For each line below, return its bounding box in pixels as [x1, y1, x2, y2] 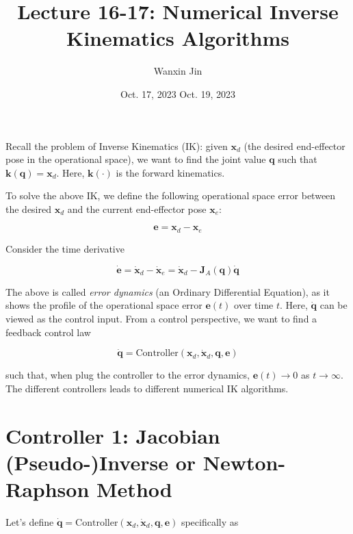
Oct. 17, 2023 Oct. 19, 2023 [120, 86, 235, 101]
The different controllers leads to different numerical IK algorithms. [5, 381, 289, 395]
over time [234, 298, 274, 312]
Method [96, 475, 172, 503]
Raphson [5, 475, 90, 503]
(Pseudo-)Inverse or [5, 448, 196, 476]
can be [319, 298, 348, 312]
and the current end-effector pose [67, 201, 207, 216]
